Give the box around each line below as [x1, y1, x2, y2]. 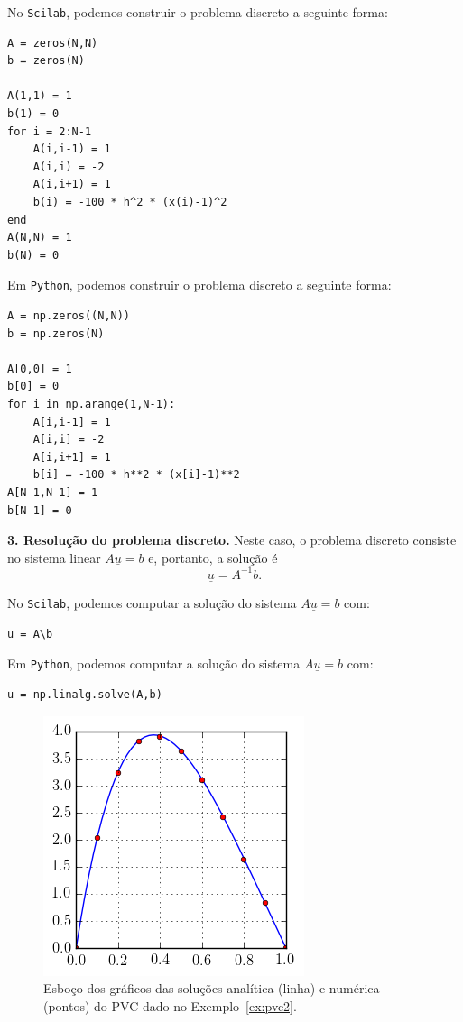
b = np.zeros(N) [7, 327, 105, 340]
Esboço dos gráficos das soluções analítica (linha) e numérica [43, 979, 380, 998]
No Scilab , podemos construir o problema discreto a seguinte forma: [7, 3, 388, 21]
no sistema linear [7, 548, 101, 566]
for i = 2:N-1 [7, 124, 92, 138]
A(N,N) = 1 [7, 231, 72, 244]
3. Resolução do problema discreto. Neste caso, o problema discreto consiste [7, 530, 457, 549]
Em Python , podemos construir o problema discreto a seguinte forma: [7, 275, 392, 294]
